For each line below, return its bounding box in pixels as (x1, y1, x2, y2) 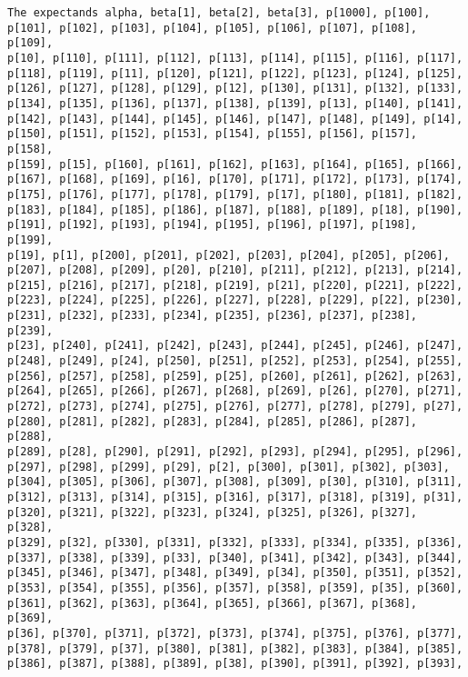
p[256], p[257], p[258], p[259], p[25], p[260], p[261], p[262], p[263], (7, 369, 463, 383)
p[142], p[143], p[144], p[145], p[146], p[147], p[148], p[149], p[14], (7, 112, 463, 125)
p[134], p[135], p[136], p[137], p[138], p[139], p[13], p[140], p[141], (7, 96, 463, 110)
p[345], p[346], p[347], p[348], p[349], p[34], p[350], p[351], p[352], (7, 566, 463, 580)
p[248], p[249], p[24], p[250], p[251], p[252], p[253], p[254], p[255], (7, 354, 463, 368)
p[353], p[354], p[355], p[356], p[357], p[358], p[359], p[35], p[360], (7, 581, 463, 594)
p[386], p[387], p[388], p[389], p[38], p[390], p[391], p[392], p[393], (7, 657, 463, 671)
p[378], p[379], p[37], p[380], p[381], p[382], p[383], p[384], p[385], (7, 642, 463, 655)
